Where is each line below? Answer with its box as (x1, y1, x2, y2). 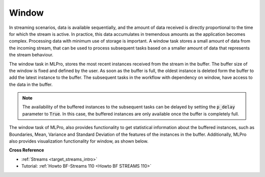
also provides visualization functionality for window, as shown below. (9, 138, 149, 144)
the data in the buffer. (9, 81, 53, 87)
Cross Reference (9, 147, 44, 153)
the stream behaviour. (9, 52, 53, 58)
